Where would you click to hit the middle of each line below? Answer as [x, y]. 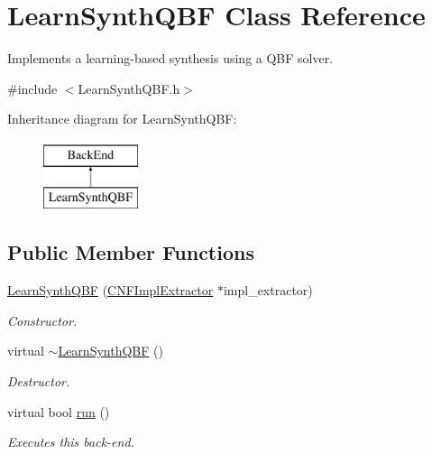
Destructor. [39, 381]
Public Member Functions [131, 252]
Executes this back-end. [71, 442]
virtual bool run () [59, 411]
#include [32, 88]
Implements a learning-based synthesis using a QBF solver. [170, 58]
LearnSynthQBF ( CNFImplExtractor [110, 290]
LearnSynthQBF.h [129, 88]
